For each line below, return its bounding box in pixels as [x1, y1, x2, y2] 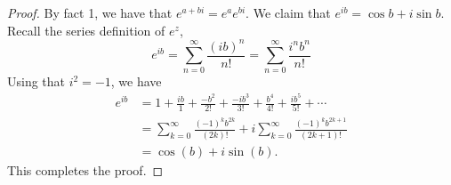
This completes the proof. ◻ [7, 160, 164, 179]
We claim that [253, 4, 331, 21]
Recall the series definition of [7, 20, 165, 39]
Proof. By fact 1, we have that [7, 4, 173, 21]
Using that [7, 72, 66, 91]
